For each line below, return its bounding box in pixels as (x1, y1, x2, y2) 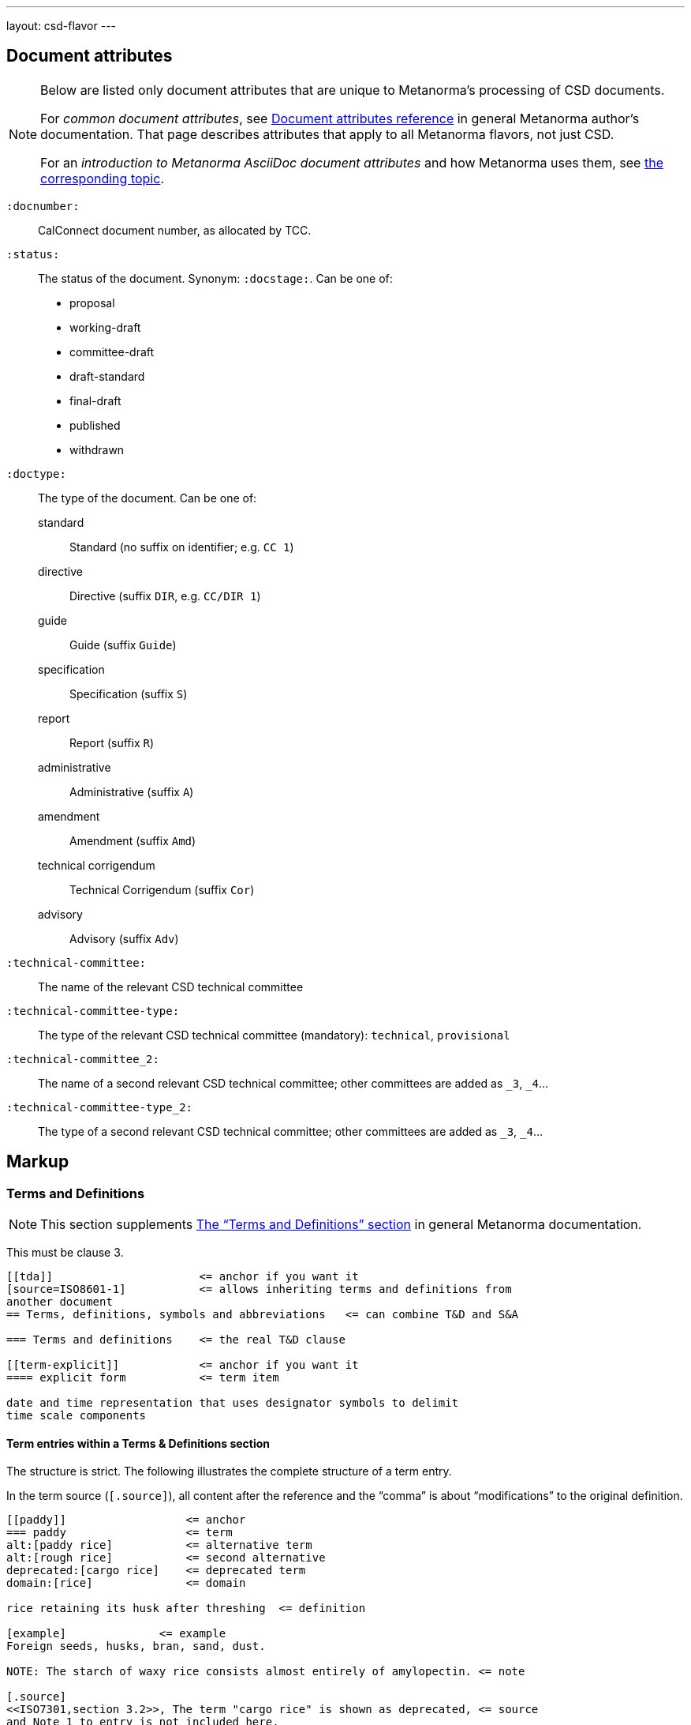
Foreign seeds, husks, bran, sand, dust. (6, 1640, 266, 1653)
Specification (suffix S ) (69, 686, 188, 701)
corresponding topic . (40, 170, 164, 186)
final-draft (69, 393, 121, 408)
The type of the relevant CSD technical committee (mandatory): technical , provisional (38, 1028, 510, 1042)
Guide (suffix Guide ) (69, 637, 177, 652)
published (69, 418, 121, 432)
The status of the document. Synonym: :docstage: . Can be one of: (38, 271, 393, 285)
